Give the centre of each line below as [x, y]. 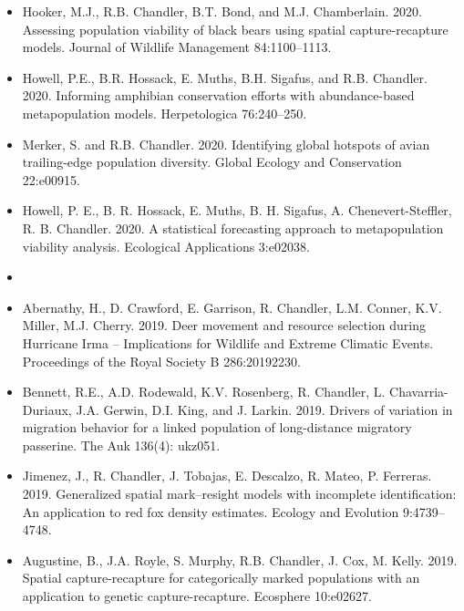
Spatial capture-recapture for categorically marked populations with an [221, 578]
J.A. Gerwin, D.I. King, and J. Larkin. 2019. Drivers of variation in [264, 409]
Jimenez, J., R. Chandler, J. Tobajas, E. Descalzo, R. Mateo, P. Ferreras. [227, 476]
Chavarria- [419, 392]
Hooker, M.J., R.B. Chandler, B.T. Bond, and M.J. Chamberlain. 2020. [222, 11]
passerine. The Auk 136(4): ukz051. [121, 445]
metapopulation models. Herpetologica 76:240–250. [165, 113]
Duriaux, [47, 409]
